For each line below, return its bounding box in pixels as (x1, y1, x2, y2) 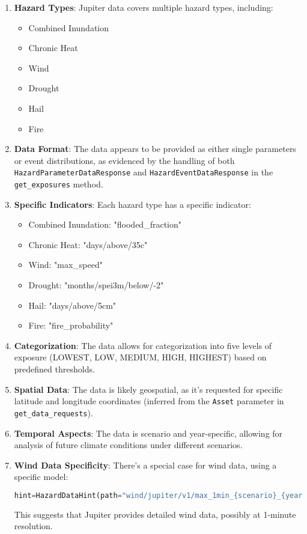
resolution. (14, 520, 53, 532)
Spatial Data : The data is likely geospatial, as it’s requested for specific (14, 383, 283, 395)
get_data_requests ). (14, 406, 93, 419)
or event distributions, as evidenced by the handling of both (14, 154, 235, 166)
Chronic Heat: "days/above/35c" (28, 238, 148, 250)
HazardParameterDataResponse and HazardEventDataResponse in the (14, 166, 273, 178)
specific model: (14, 470, 68, 483)
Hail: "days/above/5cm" (28, 299, 117, 311)
